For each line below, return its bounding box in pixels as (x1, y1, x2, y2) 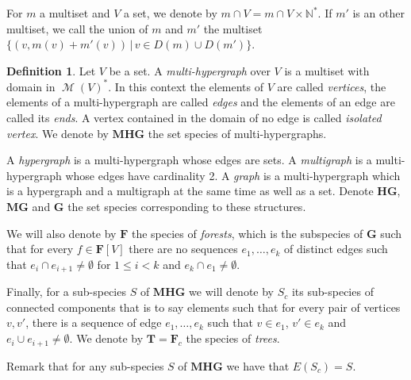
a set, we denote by (123, 5, 217, 21)
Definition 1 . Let (6, 62, 96, 79)
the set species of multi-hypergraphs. (148, 125, 327, 141)
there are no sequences (129, 240, 238, 257)
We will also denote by (6, 225, 117, 241)
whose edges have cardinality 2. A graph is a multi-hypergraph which (65, 167, 401, 183)
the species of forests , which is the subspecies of (131, 225, 363, 241)
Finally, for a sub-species (6, 283, 126, 300)
